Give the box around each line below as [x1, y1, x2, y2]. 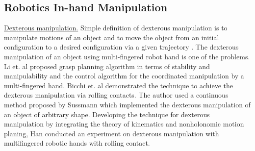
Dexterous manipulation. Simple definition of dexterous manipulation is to [4, 23, 228, 33]
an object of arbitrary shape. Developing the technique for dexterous [4, 109, 210, 119]
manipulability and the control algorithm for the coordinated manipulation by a [4, 71, 244, 81]
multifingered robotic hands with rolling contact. [4, 138, 150, 148]
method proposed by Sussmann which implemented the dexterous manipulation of [4, 99, 251, 109]
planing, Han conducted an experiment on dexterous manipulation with [4, 128, 219, 138]
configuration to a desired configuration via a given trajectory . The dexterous [4, 42, 239, 52]
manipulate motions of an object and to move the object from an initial [4, 32, 219, 42]
